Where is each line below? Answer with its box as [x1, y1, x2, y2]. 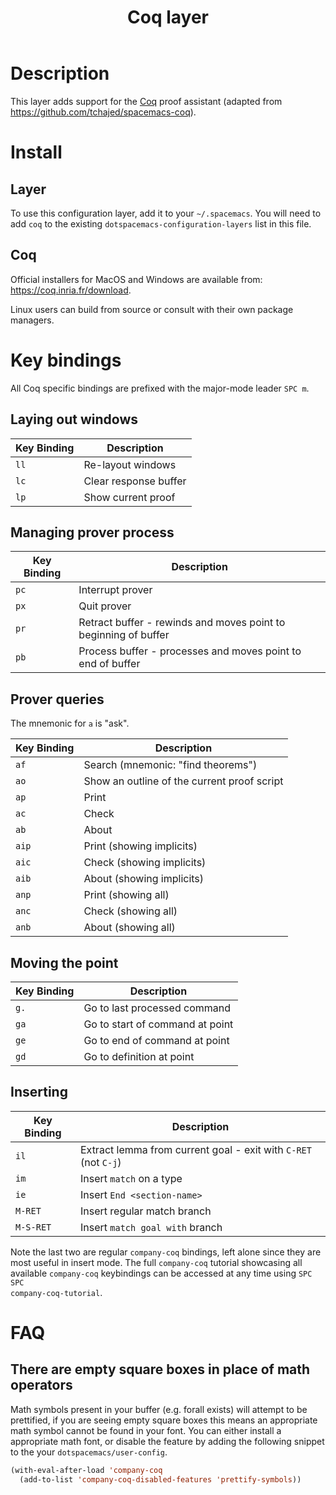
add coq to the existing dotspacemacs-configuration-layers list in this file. [10, 217, 312, 230]
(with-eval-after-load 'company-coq [10, 1465, 163, 1475]
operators [10, 1377, 73, 1394]
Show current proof [83, 490, 176, 504]
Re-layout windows [83, 457, 177, 471]
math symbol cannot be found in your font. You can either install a [10, 1424, 282, 1436]
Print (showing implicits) [83, 839, 198, 853]
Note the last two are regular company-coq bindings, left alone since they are [10, 1246, 322, 1258]
